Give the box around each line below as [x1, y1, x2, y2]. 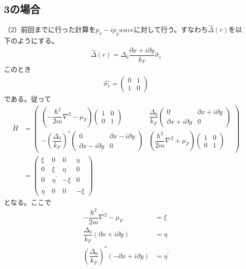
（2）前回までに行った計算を [4, 24, 96, 34]
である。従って [4, 93, 51, 103]
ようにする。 [17, 35, 59, 46]
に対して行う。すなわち [133, 24, 208, 34]
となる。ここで [4, 197, 51, 207]
